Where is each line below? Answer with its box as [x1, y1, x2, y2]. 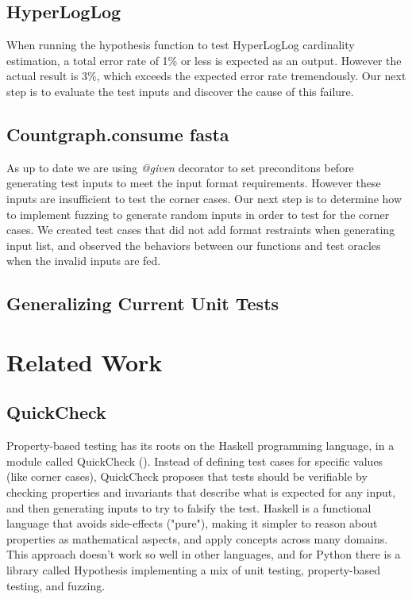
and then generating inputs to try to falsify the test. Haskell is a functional [6, 499, 372, 516]
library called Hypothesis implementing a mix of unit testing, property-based [6, 562, 381, 578]
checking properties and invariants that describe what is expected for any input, [6, 484, 396, 501]
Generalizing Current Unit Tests [6, 291, 279, 316]
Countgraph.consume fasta [6, 121, 229, 146]
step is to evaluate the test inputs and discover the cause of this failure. [6, 83, 354, 99]
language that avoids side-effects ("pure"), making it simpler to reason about [6, 515, 378, 532]
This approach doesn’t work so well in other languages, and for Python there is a [6, 546, 401, 563]
